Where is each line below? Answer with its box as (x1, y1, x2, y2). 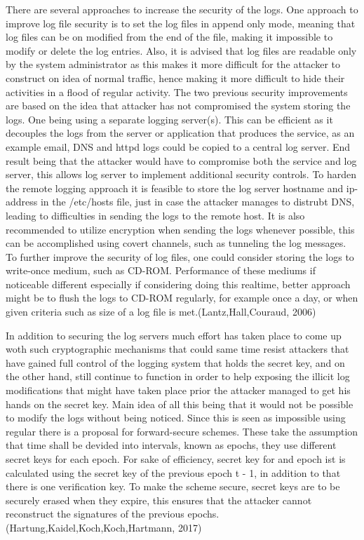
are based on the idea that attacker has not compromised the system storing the (6, 98, 351, 113)
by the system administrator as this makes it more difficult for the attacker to (6, 57, 340, 72)
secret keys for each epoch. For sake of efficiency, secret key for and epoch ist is (6, 452, 346, 466)
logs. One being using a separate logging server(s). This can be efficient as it (6, 112, 333, 126)
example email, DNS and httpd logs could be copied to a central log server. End (6, 139, 351, 154)
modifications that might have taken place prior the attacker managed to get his (6, 383, 351, 398)
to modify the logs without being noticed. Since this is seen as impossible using (6, 410, 346, 425)
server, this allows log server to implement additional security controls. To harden (6, 167, 357, 182)
